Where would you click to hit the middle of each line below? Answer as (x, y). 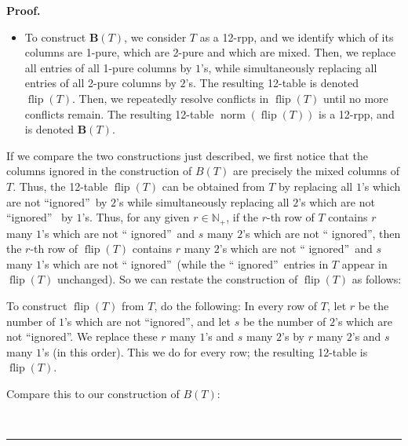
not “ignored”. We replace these (82, 336)
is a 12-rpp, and (357, 113)
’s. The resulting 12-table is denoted (272, 83)
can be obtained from (213, 186)
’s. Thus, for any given (136, 217)
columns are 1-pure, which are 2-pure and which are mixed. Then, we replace (210, 52)
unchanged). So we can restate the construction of (177, 279)
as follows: (377, 279)
